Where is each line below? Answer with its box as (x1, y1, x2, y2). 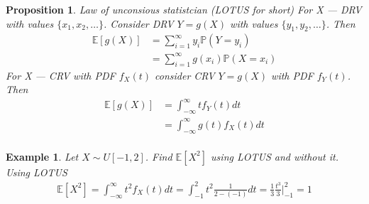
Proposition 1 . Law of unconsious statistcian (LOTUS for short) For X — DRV (6, 2, 362, 16)
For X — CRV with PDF (6, 68, 116, 82)
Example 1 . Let (6, 149, 79, 163)
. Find (145, 149, 172, 163)
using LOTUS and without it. (211, 149, 338, 163)
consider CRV (155, 68, 215, 82)
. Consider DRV (103, 16, 174, 31)
